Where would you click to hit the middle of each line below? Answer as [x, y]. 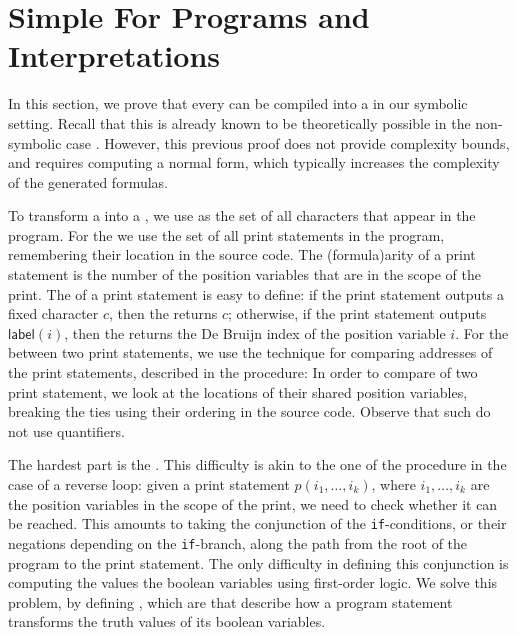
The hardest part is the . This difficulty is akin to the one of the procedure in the [257, 464]
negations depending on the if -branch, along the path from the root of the [238, 542]
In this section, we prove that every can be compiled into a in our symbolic [238, 103]
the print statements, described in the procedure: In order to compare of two [243, 372]
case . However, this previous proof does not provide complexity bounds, [288, 142]
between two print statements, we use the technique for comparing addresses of [250, 352]
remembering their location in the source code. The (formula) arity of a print [242, 254]
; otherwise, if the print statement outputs [357, 313]
